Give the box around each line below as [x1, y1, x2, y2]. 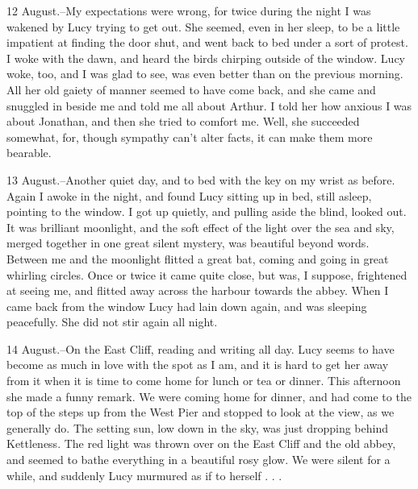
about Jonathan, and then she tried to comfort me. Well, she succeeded [6, 113, 360, 130]
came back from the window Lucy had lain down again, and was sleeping [6, 297, 367, 314]
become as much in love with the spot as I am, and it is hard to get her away [6, 356, 389, 373]
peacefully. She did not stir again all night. [6, 313, 218, 330]
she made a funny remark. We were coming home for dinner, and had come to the [6, 387, 412, 404]
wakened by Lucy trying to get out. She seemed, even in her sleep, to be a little [6, 18, 400, 35]
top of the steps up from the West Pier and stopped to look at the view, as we [6, 404, 395, 421]
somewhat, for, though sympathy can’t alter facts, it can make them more [6, 128, 373, 145]
